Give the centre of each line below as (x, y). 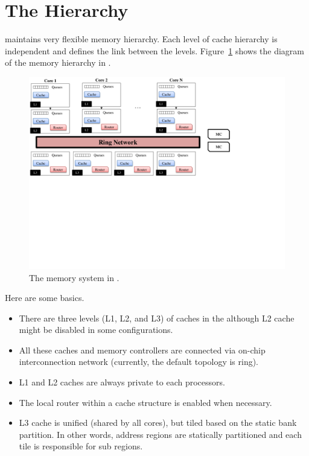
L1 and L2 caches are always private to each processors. (122, 382)
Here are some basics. (45, 298)
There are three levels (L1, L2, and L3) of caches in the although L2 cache (157, 318)
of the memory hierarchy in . (58, 62)
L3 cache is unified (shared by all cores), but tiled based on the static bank (158, 423)
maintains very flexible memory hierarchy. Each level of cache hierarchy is (141, 39)
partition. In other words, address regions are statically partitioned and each (160, 434)
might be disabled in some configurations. (96, 330)
